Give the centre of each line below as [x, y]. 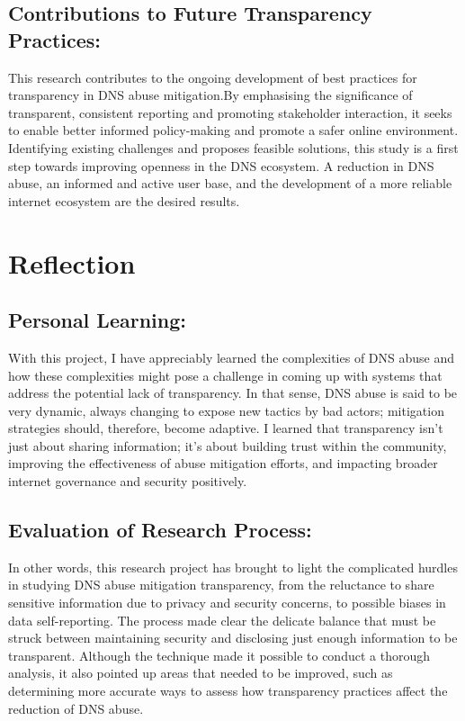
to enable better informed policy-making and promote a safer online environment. [233, 130]
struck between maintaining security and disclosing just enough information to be [233, 638]
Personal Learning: [97, 320]
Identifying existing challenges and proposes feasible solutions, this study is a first [233, 147]
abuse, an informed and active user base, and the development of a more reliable [230, 183]
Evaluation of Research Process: [160, 530]
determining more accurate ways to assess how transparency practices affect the [228, 691]
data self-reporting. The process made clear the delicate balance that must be [222, 620]
